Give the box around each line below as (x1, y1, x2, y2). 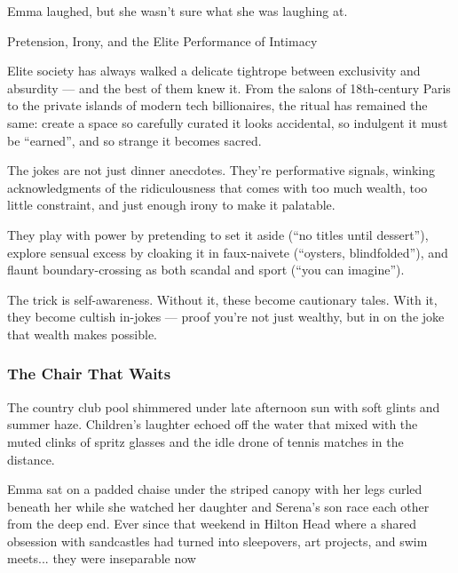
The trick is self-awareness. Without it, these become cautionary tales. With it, (7, 290, 438, 308)
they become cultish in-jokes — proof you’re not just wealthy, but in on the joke (7, 307, 445, 326)
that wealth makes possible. (7, 324, 157, 343)
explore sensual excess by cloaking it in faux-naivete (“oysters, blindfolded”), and (7, 243, 448, 261)
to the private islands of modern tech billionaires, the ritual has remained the (7, 96, 428, 115)
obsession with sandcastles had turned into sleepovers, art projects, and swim (7, 531, 428, 550)
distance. (7, 450, 55, 468)
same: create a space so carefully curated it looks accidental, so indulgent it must (7, 113, 448, 131)
